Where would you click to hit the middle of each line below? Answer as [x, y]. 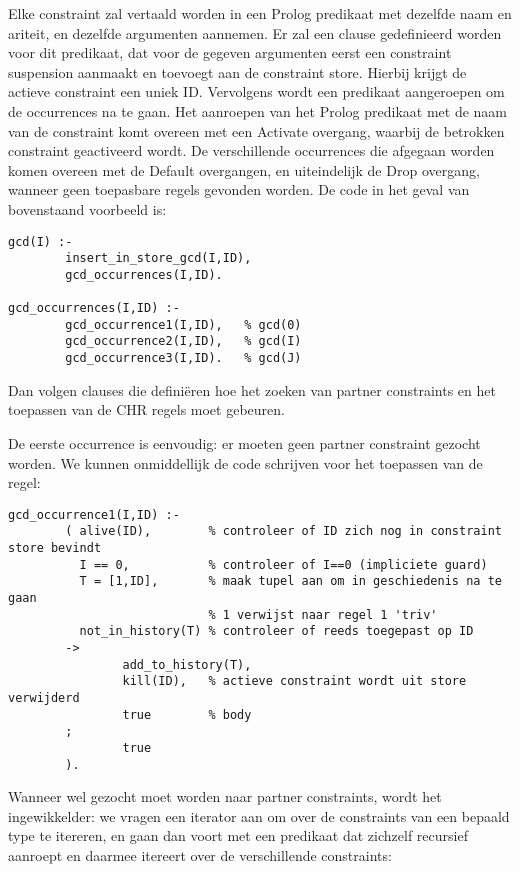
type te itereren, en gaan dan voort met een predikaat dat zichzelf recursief [238, 835]
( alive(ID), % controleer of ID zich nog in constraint [283, 531]
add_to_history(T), [187, 664]
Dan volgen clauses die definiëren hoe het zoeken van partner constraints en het [252, 389]
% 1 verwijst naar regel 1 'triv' [323, 614]
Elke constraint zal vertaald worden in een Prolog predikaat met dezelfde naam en [260, 13]
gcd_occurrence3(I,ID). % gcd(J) [183, 358]
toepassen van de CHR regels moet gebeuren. [146, 409]
